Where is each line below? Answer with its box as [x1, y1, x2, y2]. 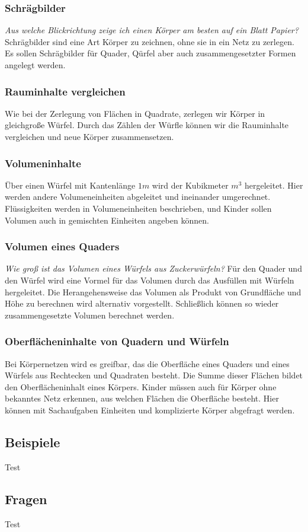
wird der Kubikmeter [152, 179, 229, 191]
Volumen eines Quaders [5, 239, 120, 254]
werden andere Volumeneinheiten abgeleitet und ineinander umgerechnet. [5, 190, 271, 203]
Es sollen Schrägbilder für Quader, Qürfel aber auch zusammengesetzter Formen [5, 47, 296, 59]
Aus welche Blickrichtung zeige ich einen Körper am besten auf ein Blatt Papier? [5, 24, 299, 36]
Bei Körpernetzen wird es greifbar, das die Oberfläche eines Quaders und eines [5, 357, 290, 369]
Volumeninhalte [5, 155, 81, 170]
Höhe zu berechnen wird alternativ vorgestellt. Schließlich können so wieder [5, 297, 279, 310]
